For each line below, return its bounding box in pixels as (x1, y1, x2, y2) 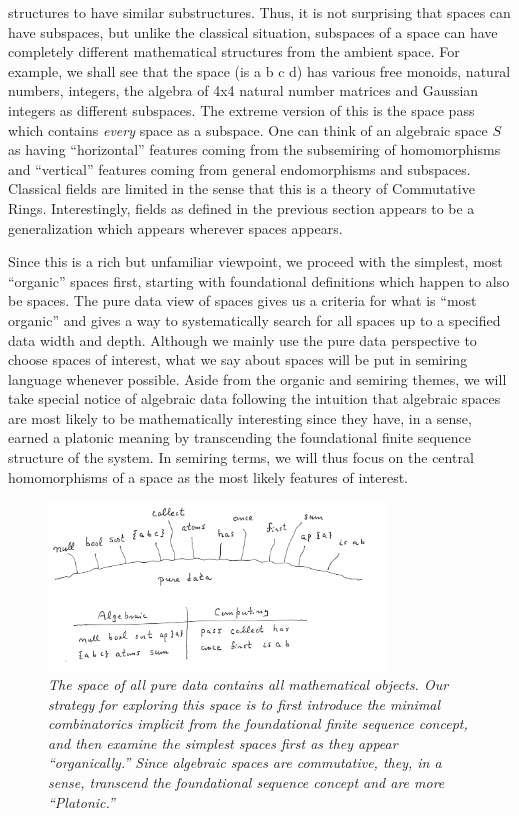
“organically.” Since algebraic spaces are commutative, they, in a (48, 752, 442, 773)
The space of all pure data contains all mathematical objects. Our (48, 674, 449, 695)
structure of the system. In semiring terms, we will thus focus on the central (8, 447, 474, 468)
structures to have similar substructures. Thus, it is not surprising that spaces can (8, 2, 511, 22)
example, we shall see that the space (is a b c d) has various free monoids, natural (8, 60, 511, 81)
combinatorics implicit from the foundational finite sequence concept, (48, 713, 468, 734)
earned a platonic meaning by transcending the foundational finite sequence (8, 427, 472, 448)
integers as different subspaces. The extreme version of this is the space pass (8, 99, 475, 120)
